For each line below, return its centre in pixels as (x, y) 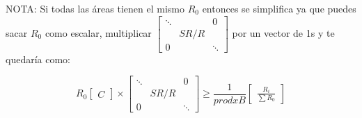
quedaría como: (38, 59)
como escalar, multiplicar (98, 32)
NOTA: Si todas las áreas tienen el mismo (95, 8)
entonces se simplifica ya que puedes (279, 8)
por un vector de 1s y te (283, 32)
